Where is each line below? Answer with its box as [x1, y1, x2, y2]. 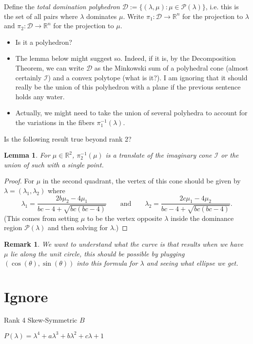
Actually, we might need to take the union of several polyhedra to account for [15, 108, 248, 118]
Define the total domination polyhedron [4, 1, 120, 11]
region [4, 222, 22, 233]
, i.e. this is [205, 1, 239, 11]
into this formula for [77, 258, 138, 268]
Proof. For [4, 176, 35, 186]
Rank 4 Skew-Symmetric [4, 314, 78, 325]
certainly [15, 72, 42, 82]
